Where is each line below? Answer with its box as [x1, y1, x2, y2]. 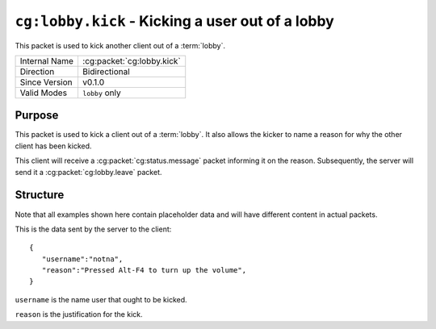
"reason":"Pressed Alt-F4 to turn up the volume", [41, 266, 246, 275]
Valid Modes [19, 87, 68, 98]
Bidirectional [82, 65, 131, 77]
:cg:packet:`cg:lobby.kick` [82, 55, 181, 66]
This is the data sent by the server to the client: [15, 224, 172, 234]
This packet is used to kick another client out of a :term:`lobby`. [15, 40, 226, 50]
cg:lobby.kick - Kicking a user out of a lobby [15, 12, 334, 30]
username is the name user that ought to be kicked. [15, 294, 187, 304]
